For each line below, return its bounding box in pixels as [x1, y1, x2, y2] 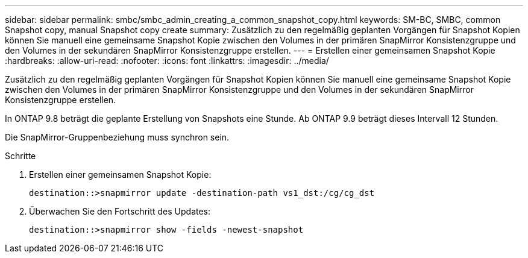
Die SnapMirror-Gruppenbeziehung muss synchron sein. [5, 132, 230, 142]
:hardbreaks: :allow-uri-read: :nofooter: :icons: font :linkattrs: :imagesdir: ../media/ [5, 55, 329, 66]
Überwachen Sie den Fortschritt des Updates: [29, 206, 211, 216]
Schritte [5, 151, 36, 161]
